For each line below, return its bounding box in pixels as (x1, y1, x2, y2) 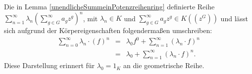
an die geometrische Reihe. (123, 60, 204, 71)
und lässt (220, 13, 248, 23)
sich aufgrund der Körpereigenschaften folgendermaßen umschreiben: (4, 25, 212, 36)
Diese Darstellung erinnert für (4, 60, 95, 71)
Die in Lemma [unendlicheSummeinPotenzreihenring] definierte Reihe (4, 1, 215, 11)
